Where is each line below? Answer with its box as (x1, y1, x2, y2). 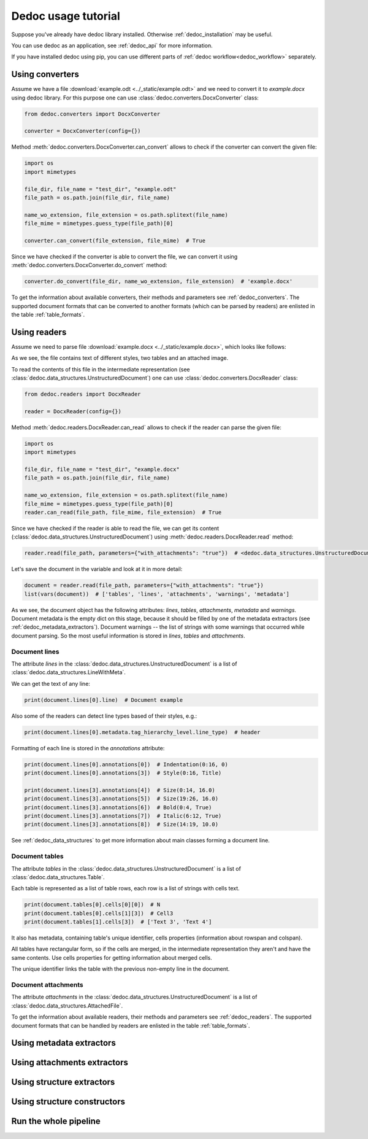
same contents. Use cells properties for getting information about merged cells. (11, 954, 213, 961)
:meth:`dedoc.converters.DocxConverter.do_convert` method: (11, 262, 167, 269)
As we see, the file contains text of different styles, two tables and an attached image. (11, 354, 229, 362)
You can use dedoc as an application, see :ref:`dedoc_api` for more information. (11, 42, 213, 49)
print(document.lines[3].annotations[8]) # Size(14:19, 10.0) (24, 821, 219, 828)
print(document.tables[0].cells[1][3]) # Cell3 (24, 909, 174, 917)
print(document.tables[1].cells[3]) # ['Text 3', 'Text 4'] (24, 919, 212, 925)
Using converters (11, 69, 80, 80)
